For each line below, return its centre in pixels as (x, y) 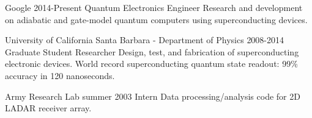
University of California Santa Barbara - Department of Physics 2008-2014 (145, 40)
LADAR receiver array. (48, 108)
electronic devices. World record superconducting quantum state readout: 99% (151, 64)
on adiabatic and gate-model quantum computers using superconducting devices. (156, 19)
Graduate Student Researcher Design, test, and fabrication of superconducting (152, 51)
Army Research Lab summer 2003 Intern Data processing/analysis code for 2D (153, 96)
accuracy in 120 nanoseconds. (60, 75)
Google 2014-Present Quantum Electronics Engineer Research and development (154, 7)
